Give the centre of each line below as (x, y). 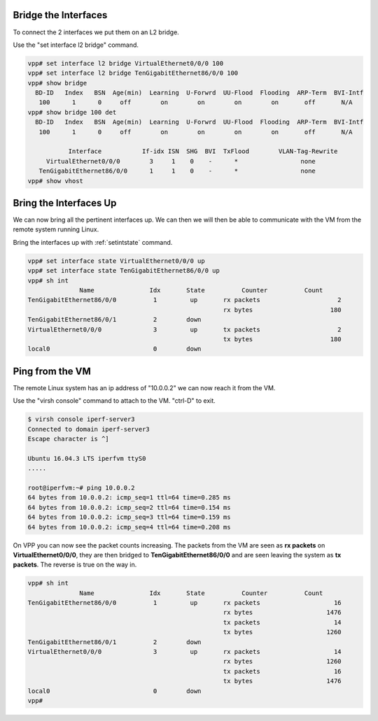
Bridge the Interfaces (60, 15)
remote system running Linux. (56, 229)
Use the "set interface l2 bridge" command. (76, 45)
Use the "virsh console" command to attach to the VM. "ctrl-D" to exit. (114, 401)
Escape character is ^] (69, 439)
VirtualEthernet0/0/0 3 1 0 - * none (181, 161)
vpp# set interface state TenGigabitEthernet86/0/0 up (124, 271)
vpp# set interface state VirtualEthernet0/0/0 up (117, 261)
